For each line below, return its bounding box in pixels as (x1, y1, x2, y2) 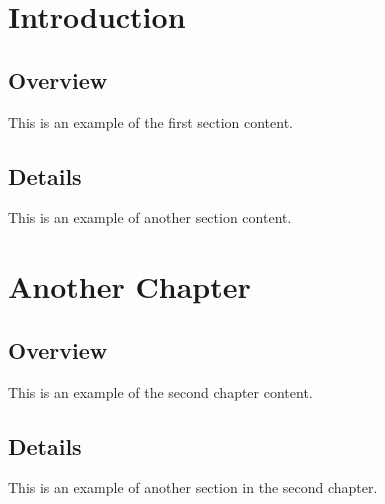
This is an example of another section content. (8, 207, 292, 228)
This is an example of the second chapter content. (8, 381, 313, 402)
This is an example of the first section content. (8, 111, 293, 132)
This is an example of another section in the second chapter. (8, 477, 378, 498)
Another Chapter (8, 266, 251, 307)
